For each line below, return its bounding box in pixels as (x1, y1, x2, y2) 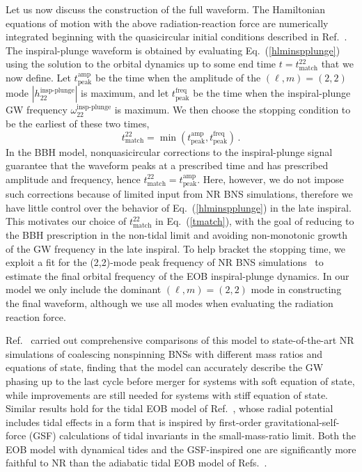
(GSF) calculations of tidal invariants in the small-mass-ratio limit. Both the (29, 428, 356, 443)
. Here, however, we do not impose (197, 171, 344, 186)
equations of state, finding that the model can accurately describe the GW (6, 360, 324, 375)
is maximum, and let (81, 86, 169, 100)
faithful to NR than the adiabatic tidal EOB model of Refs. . (6, 455, 267, 470)
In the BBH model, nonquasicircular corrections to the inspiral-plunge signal (6, 144, 333, 159)
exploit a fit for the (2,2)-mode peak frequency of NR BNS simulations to (6, 255, 324, 269)
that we (321, 56, 354, 71)
